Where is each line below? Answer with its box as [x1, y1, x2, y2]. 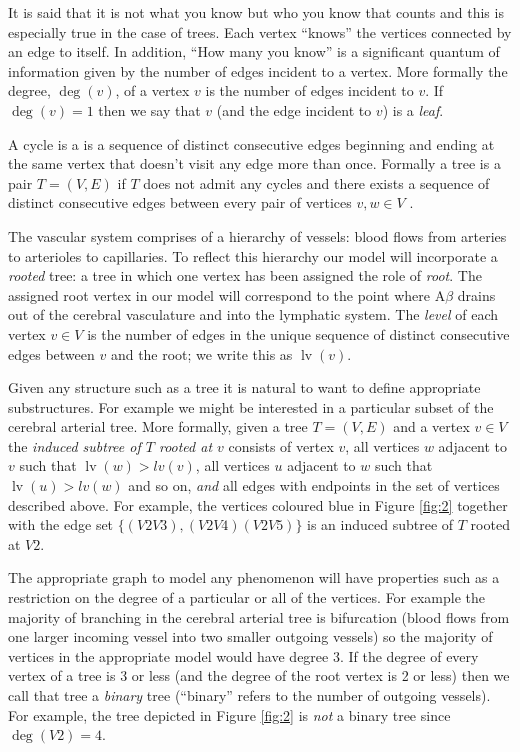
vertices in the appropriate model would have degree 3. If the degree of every [8, 645, 479, 666]
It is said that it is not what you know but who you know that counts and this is [8, 2, 504, 22]
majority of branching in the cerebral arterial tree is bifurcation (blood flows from [8, 606, 510, 627]
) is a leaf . [382, 99, 444, 120]
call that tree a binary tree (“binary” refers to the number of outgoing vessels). [8, 685, 491, 705]
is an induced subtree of [307, 514, 454, 535]
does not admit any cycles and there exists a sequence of [143, 172, 490, 193]
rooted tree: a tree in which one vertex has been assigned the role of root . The [8, 265, 482, 286]
